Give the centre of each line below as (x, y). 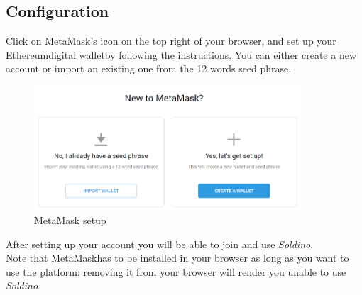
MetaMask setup (70, 220)
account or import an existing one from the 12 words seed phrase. (149, 68)
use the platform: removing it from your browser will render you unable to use (176, 271)
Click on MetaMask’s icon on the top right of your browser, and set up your (171, 41)
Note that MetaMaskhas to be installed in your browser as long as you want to (177, 258)
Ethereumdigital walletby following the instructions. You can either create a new (181, 54)
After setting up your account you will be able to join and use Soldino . (160, 244)
